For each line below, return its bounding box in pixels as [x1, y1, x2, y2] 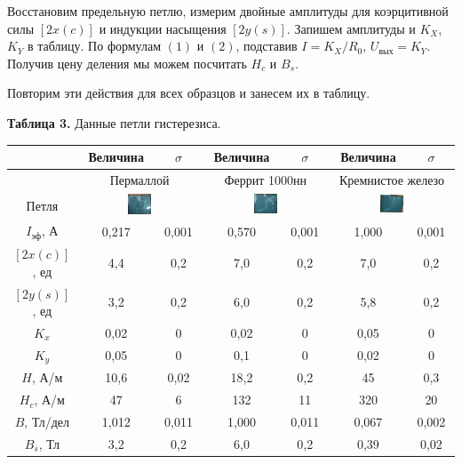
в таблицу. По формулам [28, 36, 162, 55]
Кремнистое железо [339, 170, 445, 188]
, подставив [235, 36, 298, 55]
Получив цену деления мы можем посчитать [7, 53, 247, 72]
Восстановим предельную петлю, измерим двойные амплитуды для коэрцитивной [7, 2, 449, 20]
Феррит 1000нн [224, 170, 307, 188]
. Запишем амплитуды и [286, 19, 416, 37]
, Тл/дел [24, 412, 70, 431]
